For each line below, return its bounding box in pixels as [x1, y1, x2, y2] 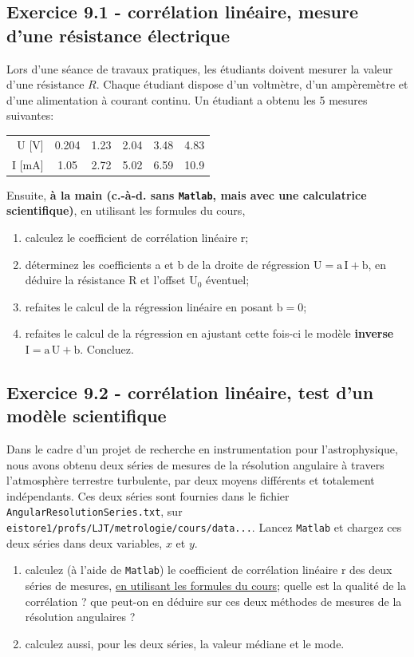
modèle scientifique [6, 403, 167, 428]
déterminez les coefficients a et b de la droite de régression [25, 255, 310, 272]
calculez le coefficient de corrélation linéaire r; [25, 228, 249, 245]
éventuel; [206, 271, 250, 288]
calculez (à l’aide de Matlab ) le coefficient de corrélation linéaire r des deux [25, 561, 392, 578]
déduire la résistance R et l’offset [25, 271, 186, 288]
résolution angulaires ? [25, 608, 136, 625]
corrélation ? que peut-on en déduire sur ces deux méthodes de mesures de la [25, 592, 402, 609]
